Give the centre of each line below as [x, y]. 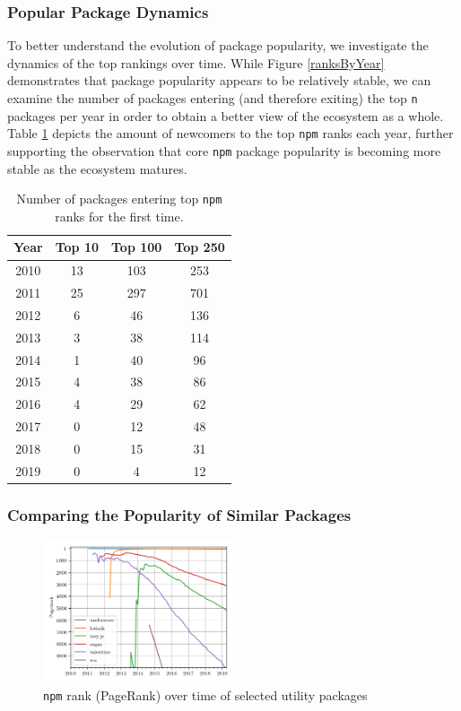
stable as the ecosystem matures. [97, 168]
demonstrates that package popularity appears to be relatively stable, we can [219, 80]
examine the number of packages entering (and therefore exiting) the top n [213, 98]
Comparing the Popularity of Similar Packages [179, 514]
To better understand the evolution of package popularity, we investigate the [218, 45]
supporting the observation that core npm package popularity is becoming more [224, 150]
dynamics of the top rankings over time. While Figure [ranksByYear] [196, 62]
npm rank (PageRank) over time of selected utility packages [205, 694]
